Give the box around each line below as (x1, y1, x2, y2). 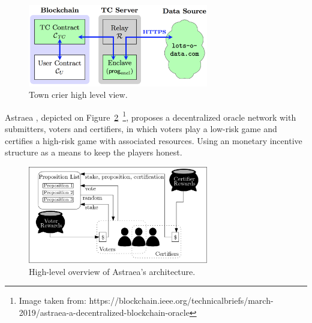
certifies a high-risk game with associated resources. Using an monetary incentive (5, 134, 302, 146)
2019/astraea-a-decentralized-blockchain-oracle (19, 306, 190, 318)
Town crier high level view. (29, 88, 128, 101)
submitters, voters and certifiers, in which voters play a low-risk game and (5, 122, 277, 135)
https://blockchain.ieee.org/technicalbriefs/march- (89, 294, 274, 307)
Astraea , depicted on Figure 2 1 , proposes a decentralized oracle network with (5, 109, 296, 123)
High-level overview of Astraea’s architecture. (29, 265, 196, 277)
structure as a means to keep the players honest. (5, 146, 182, 158)
